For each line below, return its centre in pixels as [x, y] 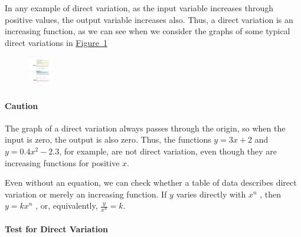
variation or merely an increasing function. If [86, 194]
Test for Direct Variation [57, 228]
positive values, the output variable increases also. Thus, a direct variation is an [149, 19]
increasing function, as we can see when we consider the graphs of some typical [148, 31]
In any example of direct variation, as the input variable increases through [139, 8]
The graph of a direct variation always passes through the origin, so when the [145, 128]
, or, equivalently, [67, 205]
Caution [22, 105]
